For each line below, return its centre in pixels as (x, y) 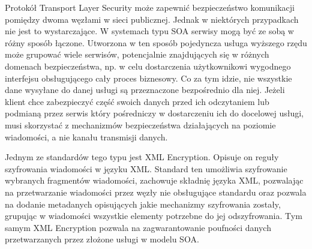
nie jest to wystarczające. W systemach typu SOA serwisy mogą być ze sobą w (149, 31)
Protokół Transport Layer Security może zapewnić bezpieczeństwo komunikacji (150, 7)
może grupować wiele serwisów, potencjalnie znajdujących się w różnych (137, 54)
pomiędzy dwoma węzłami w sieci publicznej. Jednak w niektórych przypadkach (152, 19)
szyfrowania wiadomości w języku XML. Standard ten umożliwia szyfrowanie (146, 168)
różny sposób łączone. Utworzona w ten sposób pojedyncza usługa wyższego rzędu (156, 42)
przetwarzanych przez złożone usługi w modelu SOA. (102, 239)
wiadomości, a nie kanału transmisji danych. (86, 136)
